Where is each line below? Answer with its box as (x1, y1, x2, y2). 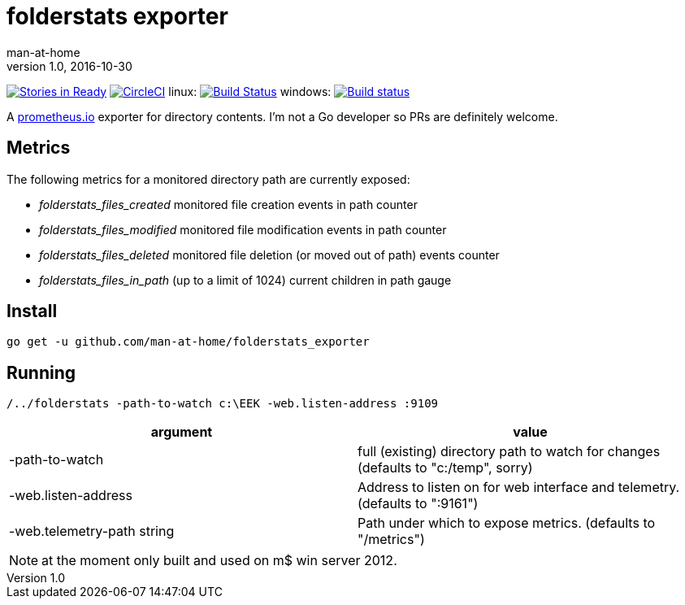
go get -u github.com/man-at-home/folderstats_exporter (7, 335, 370, 349)
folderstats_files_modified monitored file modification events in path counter (39, 222, 447, 237)
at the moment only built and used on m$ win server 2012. (41, 552, 397, 569)
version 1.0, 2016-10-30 (7, 59, 132, 73)
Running (7, 362, 76, 383)
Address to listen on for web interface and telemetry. (358, 479, 680, 496)
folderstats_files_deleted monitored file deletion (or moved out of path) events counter (39, 247, 500, 262)
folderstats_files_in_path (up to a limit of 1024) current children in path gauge (39, 272, 452, 287)
